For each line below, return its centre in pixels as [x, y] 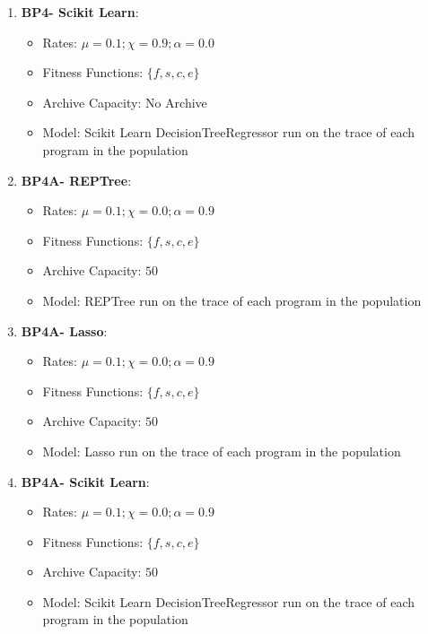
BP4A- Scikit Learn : [85, 481]
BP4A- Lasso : [64, 330]
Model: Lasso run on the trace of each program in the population [222, 451]
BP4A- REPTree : [76, 180]
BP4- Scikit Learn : [80, 12]
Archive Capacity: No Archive [125, 102]
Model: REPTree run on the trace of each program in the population [232, 300]
